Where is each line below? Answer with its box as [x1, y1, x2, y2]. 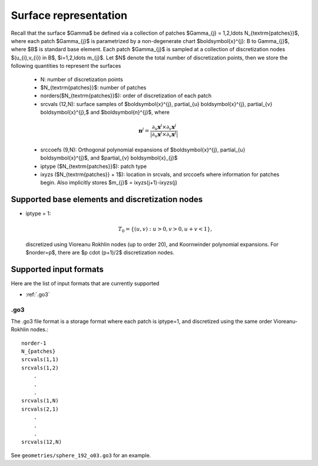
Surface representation [11, 9, 128, 22]
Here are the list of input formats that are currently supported [11, 280, 160, 287]
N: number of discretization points [40, 75, 123, 82]
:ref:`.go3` [25, 290, 50, 298]
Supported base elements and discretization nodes [11, 194, 203, 204]
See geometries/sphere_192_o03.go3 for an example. [11, 451, 151, 459]
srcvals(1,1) [21, 356, 59, 363]
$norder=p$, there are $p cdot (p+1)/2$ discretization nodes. [25, 249, 175, 256]
